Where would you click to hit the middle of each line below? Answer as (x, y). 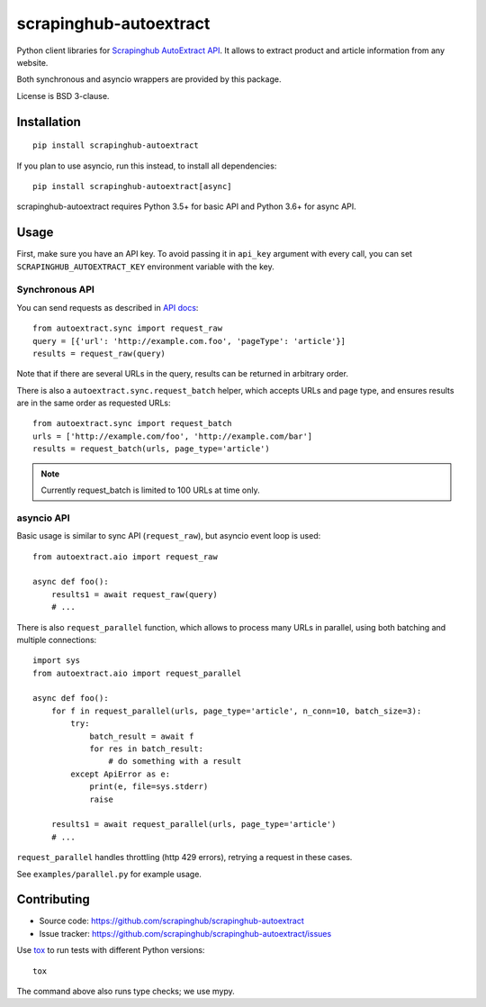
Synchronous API (55, 290)
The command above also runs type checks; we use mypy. (126, 992)
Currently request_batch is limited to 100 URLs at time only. (150, 490)
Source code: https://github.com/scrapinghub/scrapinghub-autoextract (172, 921)
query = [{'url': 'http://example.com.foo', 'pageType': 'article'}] (189, 341)
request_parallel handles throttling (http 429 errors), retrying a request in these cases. (184, 857)
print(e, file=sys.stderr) (149, 787)
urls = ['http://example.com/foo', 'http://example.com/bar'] (173, 436)
